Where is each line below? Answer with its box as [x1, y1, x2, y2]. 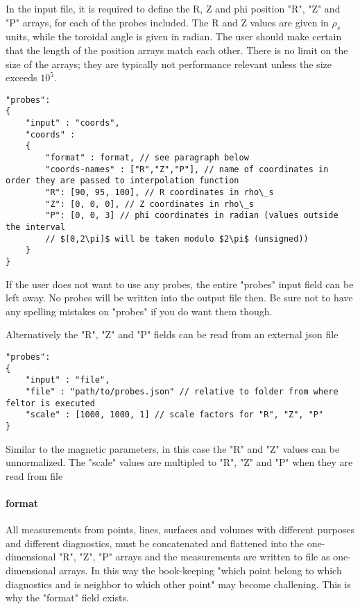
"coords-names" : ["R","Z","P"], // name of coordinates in [45, 164, 329, 174]
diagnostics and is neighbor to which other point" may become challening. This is [6, 576, 351, 591]
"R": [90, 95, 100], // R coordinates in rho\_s [45, 187, 274, 198]
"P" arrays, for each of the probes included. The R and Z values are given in [6, 15, 329, 29]
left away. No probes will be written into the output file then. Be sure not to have [6, 290, 353, 305]
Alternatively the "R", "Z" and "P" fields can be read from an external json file [6, 327, 338, 342]
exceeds [6, 70, 37, 85]
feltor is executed [6, 398, 95, 408]
